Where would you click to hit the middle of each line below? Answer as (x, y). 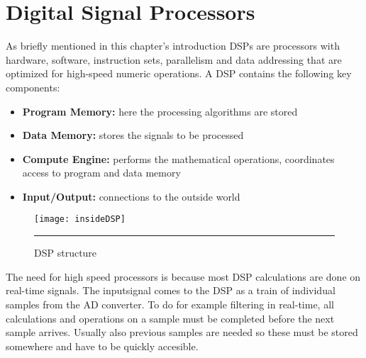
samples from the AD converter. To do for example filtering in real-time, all (170, 304)
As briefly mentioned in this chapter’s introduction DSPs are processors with (173, 46)
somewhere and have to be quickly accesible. (102, 346)
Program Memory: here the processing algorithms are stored (160, 111)
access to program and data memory (101, 173)
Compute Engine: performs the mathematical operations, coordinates (178, 158)
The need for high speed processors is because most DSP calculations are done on (183, 276)
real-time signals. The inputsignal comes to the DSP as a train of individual (171, 290)
